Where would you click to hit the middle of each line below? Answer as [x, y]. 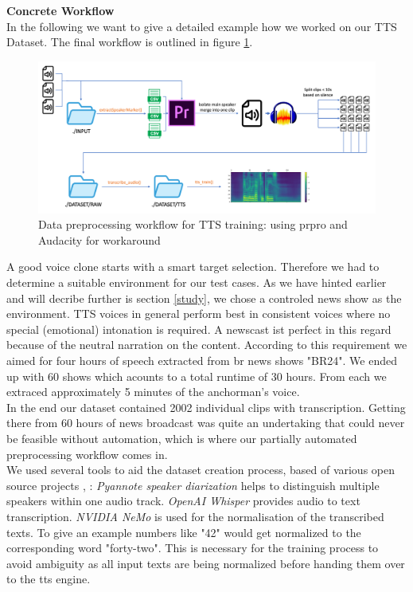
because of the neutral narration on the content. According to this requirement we [207, 345]
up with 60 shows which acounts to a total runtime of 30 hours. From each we [197, 376]
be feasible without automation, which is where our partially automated [182, 438]
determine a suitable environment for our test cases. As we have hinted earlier [197, 282]
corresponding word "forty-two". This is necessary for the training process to [193, 548]
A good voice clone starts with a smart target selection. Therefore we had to [193, 267]
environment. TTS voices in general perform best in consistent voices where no [199, 314]
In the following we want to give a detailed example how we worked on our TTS [202, 26]
